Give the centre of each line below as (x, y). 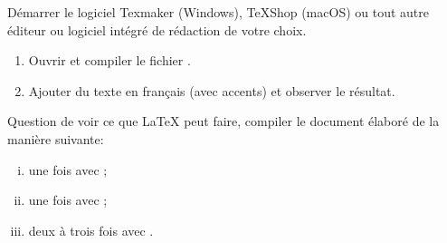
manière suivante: (56, 138)
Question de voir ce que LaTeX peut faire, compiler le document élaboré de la (223, 121)
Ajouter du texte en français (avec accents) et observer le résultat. (212, 90)
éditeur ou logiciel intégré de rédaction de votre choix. (157, 29)
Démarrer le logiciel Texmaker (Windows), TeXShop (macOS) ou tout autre (218, 12)
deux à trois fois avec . (91, 230)
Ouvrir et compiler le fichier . (109, 60)
